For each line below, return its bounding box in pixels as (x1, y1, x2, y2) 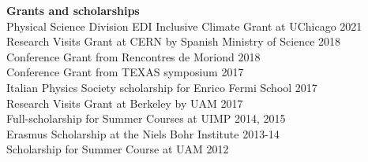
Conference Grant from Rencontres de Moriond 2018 (6, 48, 261, 64)
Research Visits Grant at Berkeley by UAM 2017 (6, 94, 243, 111)
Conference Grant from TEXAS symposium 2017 (6, 64, 244, 80)
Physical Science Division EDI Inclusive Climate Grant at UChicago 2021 (6, 17, 362, 34)
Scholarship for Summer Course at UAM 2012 (6, 141, 229, 157)
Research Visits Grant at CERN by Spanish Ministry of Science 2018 (6, 33, 341, 50)
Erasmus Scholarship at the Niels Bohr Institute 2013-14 (6, 125, 280, 142)
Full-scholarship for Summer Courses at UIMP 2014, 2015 (6, 110, 286, 127)
